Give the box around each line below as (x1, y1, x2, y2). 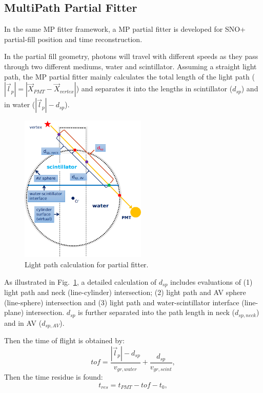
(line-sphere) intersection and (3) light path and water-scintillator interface (4, 297, 239, 307)
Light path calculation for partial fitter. (25, 259, 149, 269)
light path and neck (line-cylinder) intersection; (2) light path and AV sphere (4, 287, 246, 298)
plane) (4, 307, 24, 318)
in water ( (4, 99, 35, 110)
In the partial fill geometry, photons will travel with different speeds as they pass (4, 51, 258, 62)
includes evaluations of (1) (170, 276, 253, 287)
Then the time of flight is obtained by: (4, 335, 125, 346)
